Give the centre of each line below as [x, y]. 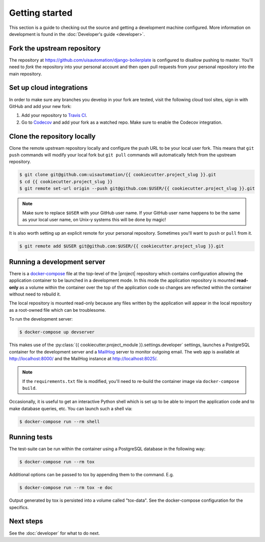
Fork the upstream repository [55, 48]
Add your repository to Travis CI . [54, 115]
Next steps [26, 521]
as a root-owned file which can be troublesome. [58, 310]
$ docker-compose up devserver [57, 332]
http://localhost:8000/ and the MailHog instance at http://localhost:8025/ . [83, 358]
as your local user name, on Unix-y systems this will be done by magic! [94, 219]
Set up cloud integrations [48, 88]
